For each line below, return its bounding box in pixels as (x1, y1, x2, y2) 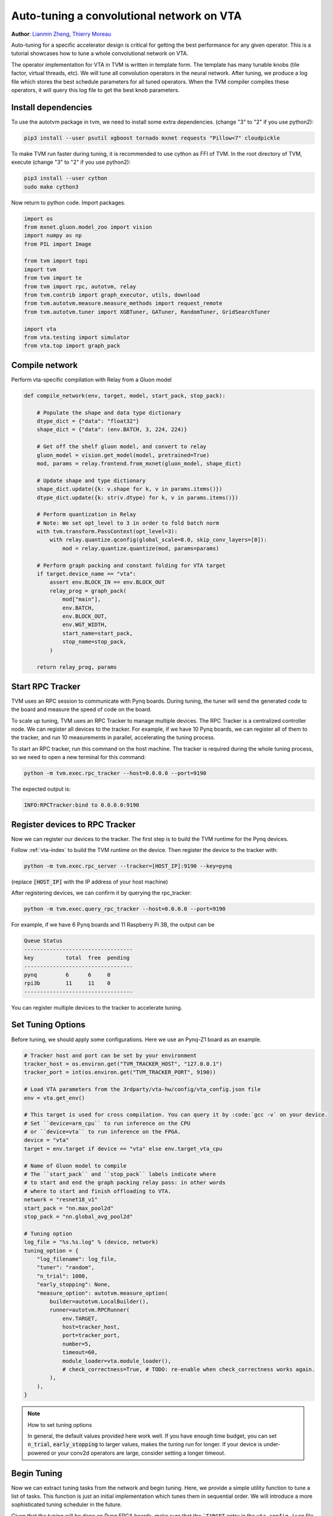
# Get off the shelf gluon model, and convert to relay (36, 443, 207, 450)
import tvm (24, 266, 56, 273)
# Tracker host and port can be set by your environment (24, 1052, 197, 1059)
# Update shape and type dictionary (36, 477, 146, 484)
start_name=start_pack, (62, 629, 133, 637)
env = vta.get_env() (24, 1095, 85, 1101)
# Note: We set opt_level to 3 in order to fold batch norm (36, 519, 220, 526)
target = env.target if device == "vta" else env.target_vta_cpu (24, 1145, 223, 1152)
